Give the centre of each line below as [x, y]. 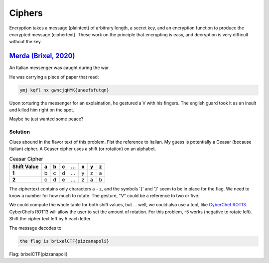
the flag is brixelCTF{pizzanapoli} [65, 241]
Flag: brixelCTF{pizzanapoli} [38, 254]
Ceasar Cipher [26, 159]
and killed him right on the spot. [42, 110]
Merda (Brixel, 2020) [42, 56]
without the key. [26, 42]
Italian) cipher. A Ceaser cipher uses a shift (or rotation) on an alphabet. [83, 149]
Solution [20, 132]
